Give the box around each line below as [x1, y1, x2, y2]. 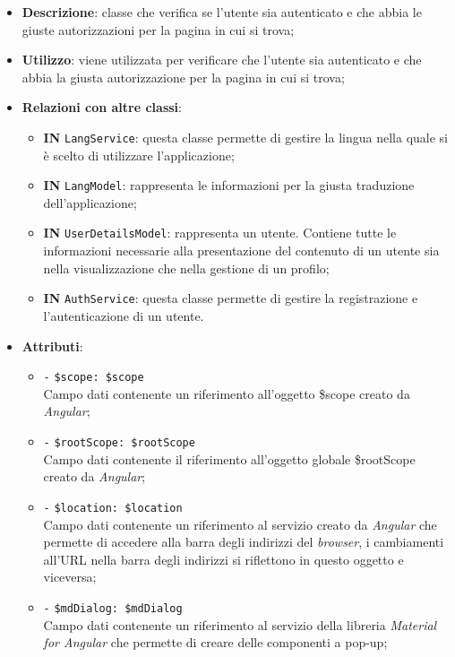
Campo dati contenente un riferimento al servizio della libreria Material [43, 615, 437, 634]
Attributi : [21, 336, 83, 355]
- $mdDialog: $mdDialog [43, 601, 183, 615]
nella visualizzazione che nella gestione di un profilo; [43, 258, 330, 277]
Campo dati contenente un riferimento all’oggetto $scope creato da [43, 384, 410, 402]
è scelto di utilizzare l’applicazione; [43, 145, 235, 164]
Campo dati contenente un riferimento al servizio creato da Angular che [43, 514, 437, 533]
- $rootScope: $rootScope [43, 437, 195, 449]
